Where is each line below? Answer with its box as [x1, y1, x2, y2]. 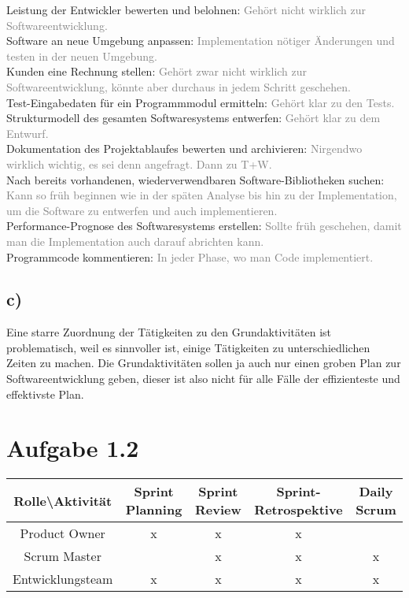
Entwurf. [6, 124, 49, 141]
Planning [125, 500, 182, 519]
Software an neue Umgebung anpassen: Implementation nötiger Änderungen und [6, 32, 395, 49]
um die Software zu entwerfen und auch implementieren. [6, 202, 278, 218]
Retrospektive [254, 500, 343, 519]
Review [194, 500, 241, 519]
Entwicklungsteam [13, 570, 113, 589]
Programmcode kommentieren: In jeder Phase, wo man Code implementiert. [6, 248, 374, 265]
